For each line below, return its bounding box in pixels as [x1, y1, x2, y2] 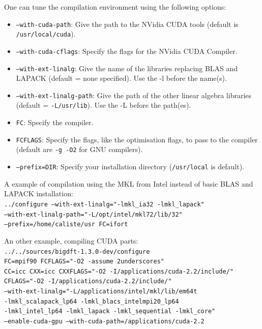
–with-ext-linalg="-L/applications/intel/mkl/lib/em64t [4, 288, 197, 295]
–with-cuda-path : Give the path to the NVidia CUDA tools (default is [16, 18, 239, 29]
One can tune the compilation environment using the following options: [4, 2, 226, 12]
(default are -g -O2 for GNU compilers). [16, 144, 143, 155]
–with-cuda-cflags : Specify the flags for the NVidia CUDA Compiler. [16, 45, 238, 56]
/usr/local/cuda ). [16, 28, 76, 39]
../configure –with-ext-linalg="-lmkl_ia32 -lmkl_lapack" [4, 200, 205, 208]
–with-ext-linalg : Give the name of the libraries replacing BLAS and [16, 63, 238, 73]
